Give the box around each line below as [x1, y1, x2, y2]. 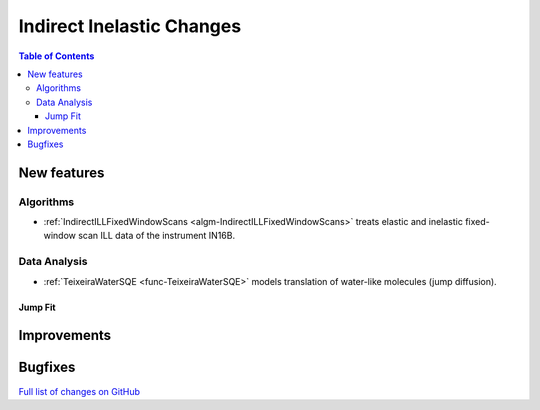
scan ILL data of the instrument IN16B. [78, 230, 235, 242]
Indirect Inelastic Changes [18, 15, 242, 37]
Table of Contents [18, 50, 95, 62]
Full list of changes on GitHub [18, 385, 140, 397]
